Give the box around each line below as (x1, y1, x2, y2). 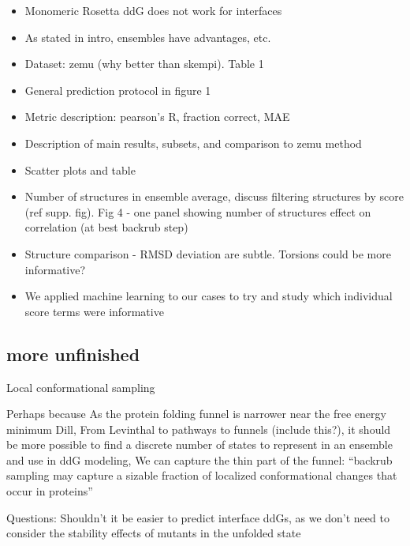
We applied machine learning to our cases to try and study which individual (24, 288, 393, 304)
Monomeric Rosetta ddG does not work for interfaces (24, 2, 282, 18)
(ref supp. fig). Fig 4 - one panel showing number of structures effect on (24, 203, 371, 220)
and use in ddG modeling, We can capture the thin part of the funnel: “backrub (6, 451, 393, 468)
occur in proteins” (6, 483, 93, 499)
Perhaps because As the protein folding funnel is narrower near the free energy (6, 405, 386, 422)
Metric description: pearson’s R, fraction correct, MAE (24, 108, 290, 125)
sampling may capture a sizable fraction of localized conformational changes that (6, 467, 397, 484)
